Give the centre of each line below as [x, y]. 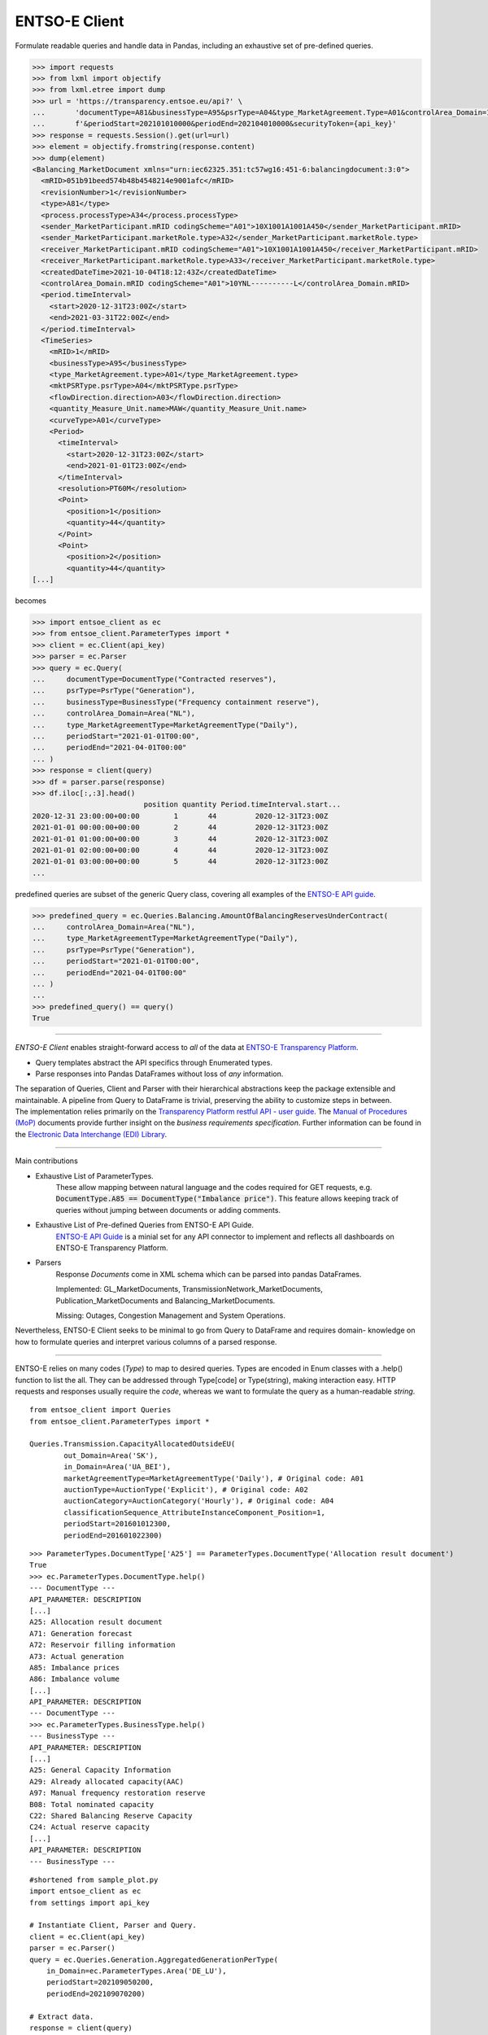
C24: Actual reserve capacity [90, 1827]
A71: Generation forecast [81, 1633]
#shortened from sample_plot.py [94, 1880]
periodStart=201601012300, [118, 1524]
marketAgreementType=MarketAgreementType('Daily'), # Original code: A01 [214, 1478]
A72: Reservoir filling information [102, 1645]
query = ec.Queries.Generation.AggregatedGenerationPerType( [154, 1959]
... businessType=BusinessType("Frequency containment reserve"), [176, 702]
